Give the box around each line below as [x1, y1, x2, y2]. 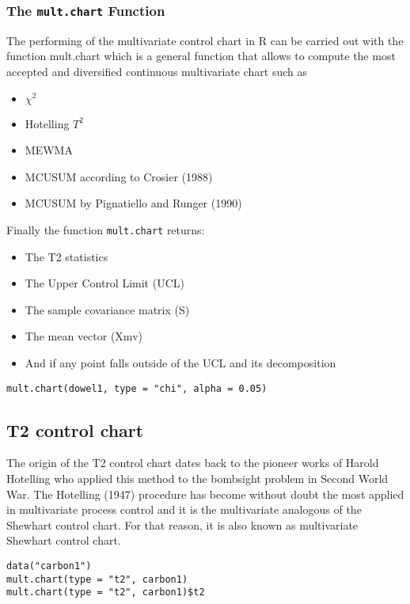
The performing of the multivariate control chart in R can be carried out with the [6, 32, 404, 48]
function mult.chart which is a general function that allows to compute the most [6, 47, 396, 64]
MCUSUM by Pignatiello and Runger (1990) [25, 195, 242, 211]
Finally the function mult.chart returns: [6, 221, 205, 237]
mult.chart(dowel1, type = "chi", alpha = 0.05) [6, 382, 268, 394]
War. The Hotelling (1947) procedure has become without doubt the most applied [6, 485, 404, 502]
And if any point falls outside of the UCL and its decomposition [25, 354, 336, 370]
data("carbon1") [6, 560, 92, 572]
